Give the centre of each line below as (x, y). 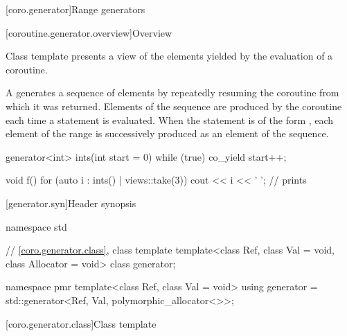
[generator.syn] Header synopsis (71, 203)
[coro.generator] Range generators (75, 9)
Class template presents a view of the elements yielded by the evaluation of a (169, 56)
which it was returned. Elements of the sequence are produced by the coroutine (174, 106)
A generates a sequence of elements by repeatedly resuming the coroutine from (172, 92)
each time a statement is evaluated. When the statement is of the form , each (170, 120)
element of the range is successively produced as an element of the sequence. (167, 133)
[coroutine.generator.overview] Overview (89, 32)
